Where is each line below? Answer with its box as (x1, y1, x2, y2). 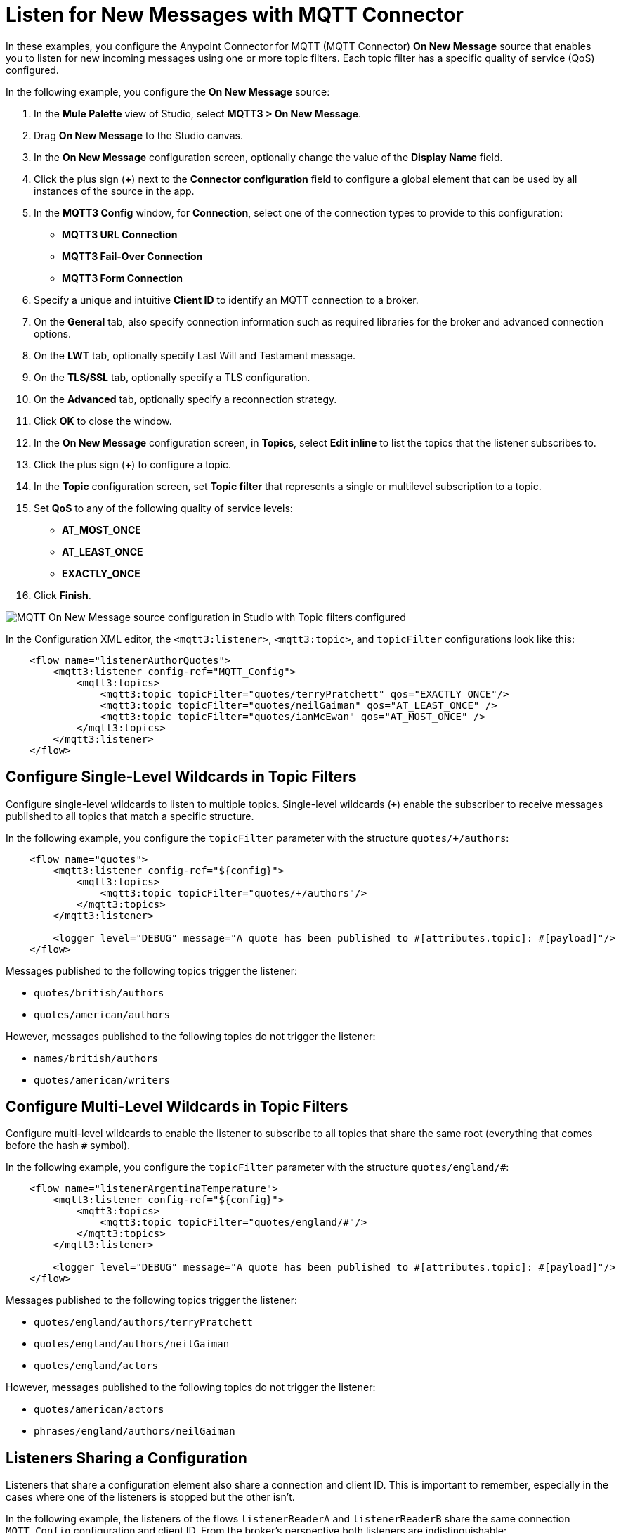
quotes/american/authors (34, 1008, 170, 1020)
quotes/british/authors (34, 987, 164, 999)
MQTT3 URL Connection (62, 228, 178, 240)
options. (34, 327, 72, 340)
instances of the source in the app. (34, 184, 195, 197)
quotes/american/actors (34, 1404, 164, 1416)
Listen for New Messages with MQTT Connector (6, 3, 464, 27)
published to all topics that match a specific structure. (6, 809, 254, 822)
